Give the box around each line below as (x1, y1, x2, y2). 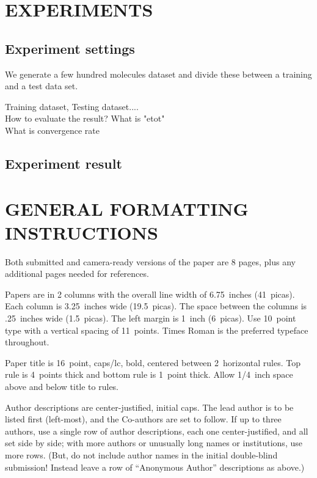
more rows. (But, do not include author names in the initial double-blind (5, 448, 278, 461)
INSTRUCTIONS (5, 219, 158, 245)
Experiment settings (5, 39, 135, 57)
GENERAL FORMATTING (5, 196, 249, 221)
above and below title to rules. (5, 380, 119, 392)
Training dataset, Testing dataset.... (5, 100, 139, 112)
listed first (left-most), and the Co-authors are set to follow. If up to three (5, 413, 282, 425)
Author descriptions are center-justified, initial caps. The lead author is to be (5, 400, 294, 413)
